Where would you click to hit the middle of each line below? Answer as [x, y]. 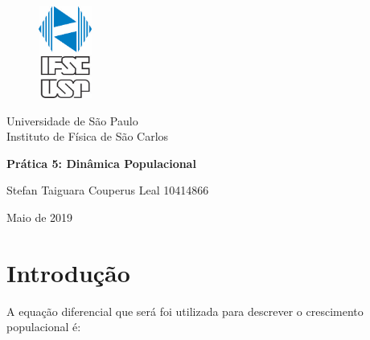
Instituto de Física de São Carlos [88, 136]
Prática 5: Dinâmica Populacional [101, 163]
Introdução [68, 272]
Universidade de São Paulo [72, 120]
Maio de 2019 [40, 217]
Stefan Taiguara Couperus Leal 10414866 [108, 190]
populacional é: [44, 327]
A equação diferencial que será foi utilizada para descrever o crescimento [185, 311]
